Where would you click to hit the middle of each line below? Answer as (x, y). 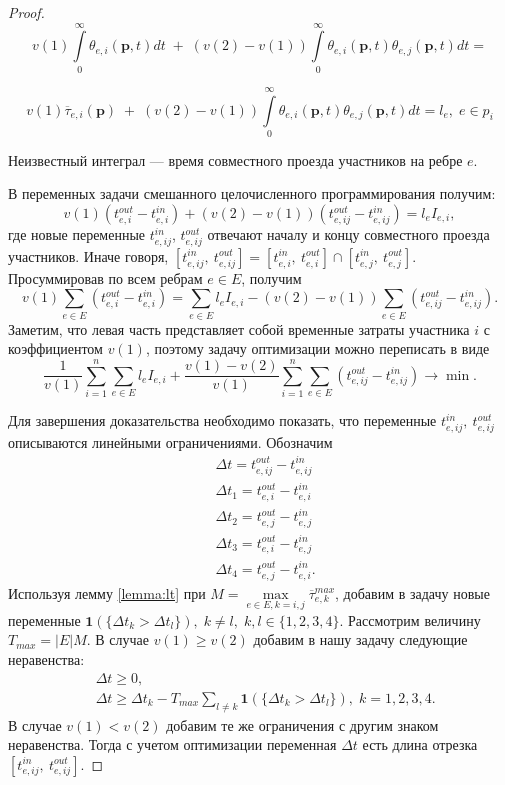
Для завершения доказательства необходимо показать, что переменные (222, 420)
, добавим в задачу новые (412, 592)
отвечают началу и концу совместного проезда (348, 234)
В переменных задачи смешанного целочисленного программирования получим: (252, 193)
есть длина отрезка (420, 744)
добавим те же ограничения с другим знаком (302, 724)
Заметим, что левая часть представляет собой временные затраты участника (239, 328)
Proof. (26, 12)
